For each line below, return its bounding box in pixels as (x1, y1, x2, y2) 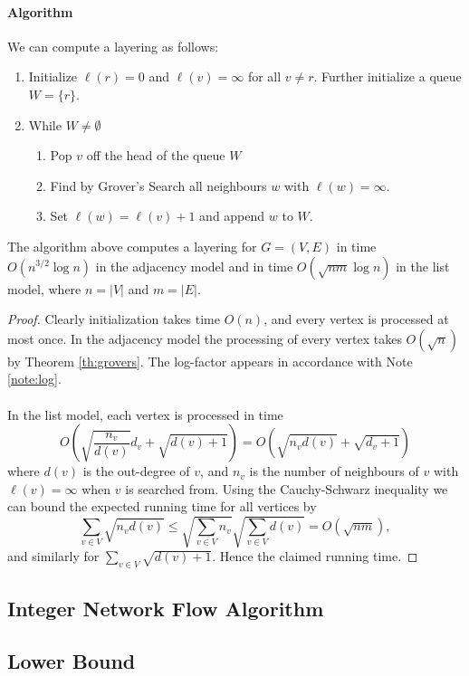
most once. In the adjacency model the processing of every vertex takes (7, 328, 402, 348)
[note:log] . (7, 369, 62, 388)
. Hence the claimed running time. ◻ (212, 547, 418, 566)
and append (199, 206, 265, 225)
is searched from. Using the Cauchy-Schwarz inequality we (125, 479, 448, 498)
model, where (7, 279, 81, 298)
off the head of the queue (86, 146, 225, 165)
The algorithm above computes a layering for (7, 236, 257, 255)
